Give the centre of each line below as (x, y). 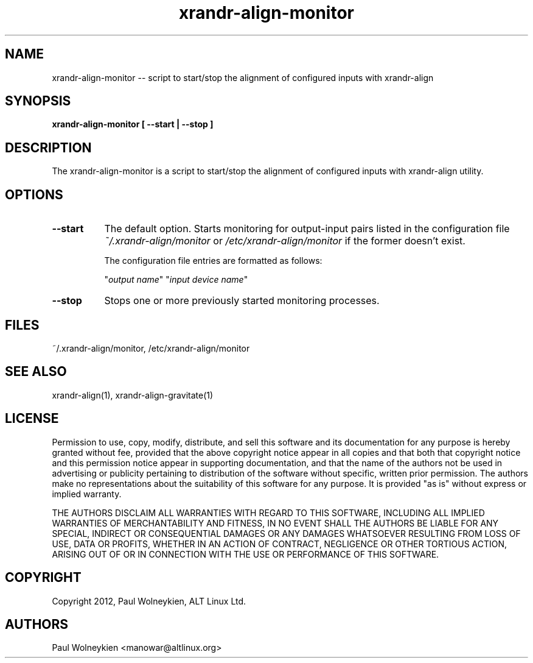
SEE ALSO (36, 372)
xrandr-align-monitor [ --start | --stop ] (133, 124)
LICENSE (32, 419)
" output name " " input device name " (176, 280)
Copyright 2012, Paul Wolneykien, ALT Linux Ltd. (149, 601)
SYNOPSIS (38, 101)
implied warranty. (87, 494)
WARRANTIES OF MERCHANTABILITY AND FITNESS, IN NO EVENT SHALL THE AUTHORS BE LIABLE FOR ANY (275, 523)
